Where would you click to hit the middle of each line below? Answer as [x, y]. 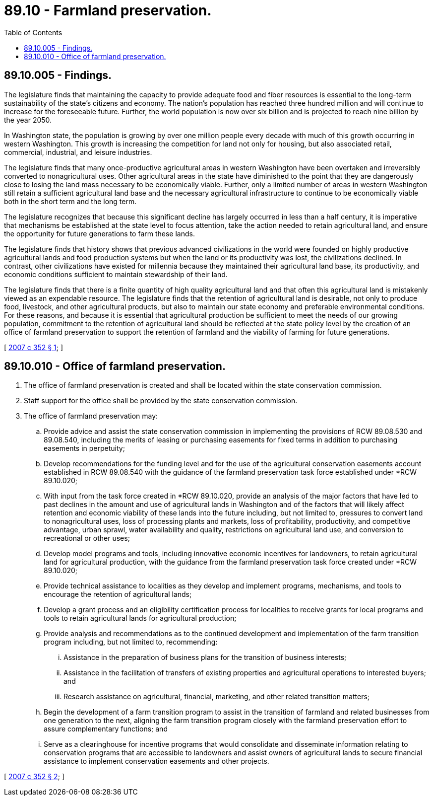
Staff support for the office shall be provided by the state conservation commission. [161, 401]
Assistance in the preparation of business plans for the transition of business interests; [205, 657]
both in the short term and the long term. [70, 201]
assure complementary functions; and [106, 729]
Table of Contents [33, 32]
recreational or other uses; [87, 538]
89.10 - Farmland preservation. [108, 10]
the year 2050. [28, 120]
